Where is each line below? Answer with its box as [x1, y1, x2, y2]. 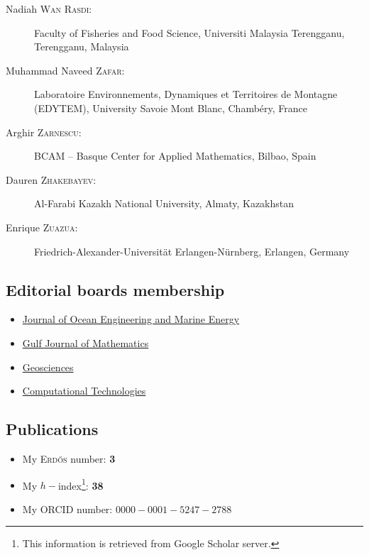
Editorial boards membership [6, 278, 225, 300]
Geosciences [22, 359, 74, 374]
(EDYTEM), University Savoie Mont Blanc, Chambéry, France [34, 100, 308, 115]
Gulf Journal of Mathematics [22, 335, 149, 350]
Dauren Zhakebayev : [6, 172, 97, 187]
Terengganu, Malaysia [34, 39, 129, 54]
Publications [6, 418, 99, 440]
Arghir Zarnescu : [6, 124, 82, 139]
